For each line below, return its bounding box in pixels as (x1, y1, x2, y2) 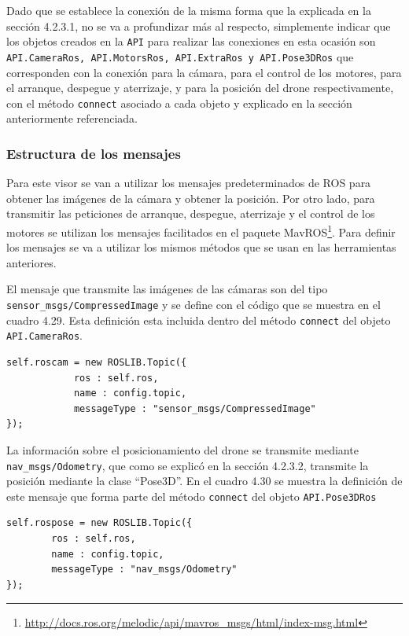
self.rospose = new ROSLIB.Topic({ (6, 517, 193, 529)
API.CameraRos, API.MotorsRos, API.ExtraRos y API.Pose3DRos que (6, 48, 354, 64)
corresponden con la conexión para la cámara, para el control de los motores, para (6, 64, 402, 80)
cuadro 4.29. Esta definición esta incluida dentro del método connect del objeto (6, 311, 391, 328)
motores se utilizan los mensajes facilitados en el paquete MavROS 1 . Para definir (6, 221, 396, 240)
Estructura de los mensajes (6, 143, 181, 163)
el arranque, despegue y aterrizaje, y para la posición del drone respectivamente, (6, 79, 394, 96)
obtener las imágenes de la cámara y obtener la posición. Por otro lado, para (6, 189, 375, 206)
